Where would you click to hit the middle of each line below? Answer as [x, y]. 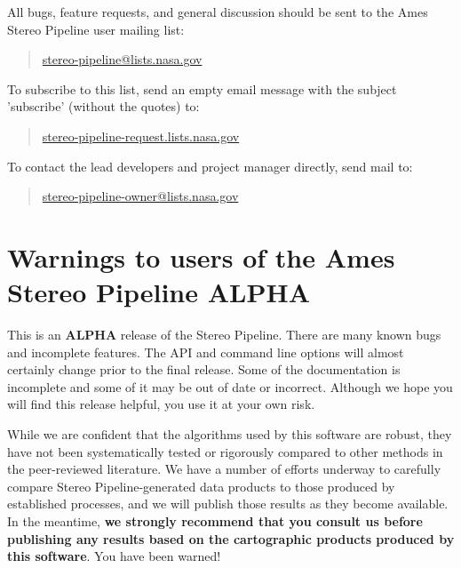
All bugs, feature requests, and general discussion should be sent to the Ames [218, 12]
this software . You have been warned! [114, 556]
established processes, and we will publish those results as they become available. [228, 504]
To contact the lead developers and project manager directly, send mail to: [210, 166]
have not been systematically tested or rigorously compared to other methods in [225, 451]
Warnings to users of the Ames [201, 256]
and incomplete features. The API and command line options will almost [206, 352]
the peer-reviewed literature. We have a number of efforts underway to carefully [224, 469]
